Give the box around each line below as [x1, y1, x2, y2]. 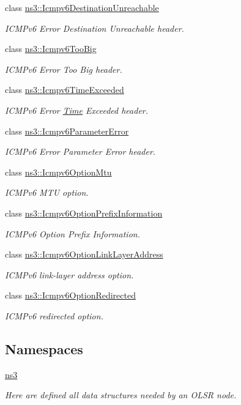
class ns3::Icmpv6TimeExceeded [5, 83, 124, 96]
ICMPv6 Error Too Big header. [5, 62, 122, 75]
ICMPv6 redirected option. [5, 309, 103, 322]
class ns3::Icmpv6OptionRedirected [5, 289, 136, 302]
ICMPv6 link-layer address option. [5, 268, 134, 281]
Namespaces [5, 339, 83, 358]
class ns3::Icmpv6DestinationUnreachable [5, 1, 159, 13]
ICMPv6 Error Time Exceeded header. [5, 103, 149, 116]
